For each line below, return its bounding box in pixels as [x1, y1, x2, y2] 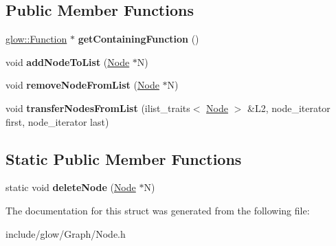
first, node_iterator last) [5, 114, 109, 128]
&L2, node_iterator [247, 100, 331, 115]
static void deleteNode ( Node [5, 180, 136, 194]
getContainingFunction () [78, 32, 199, 46]
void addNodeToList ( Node [5, 54, 130, 69]
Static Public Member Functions [5, 148, 242, 169]
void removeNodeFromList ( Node [5, 78, 159, 92]
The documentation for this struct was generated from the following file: [5, 203, 310, 217]
